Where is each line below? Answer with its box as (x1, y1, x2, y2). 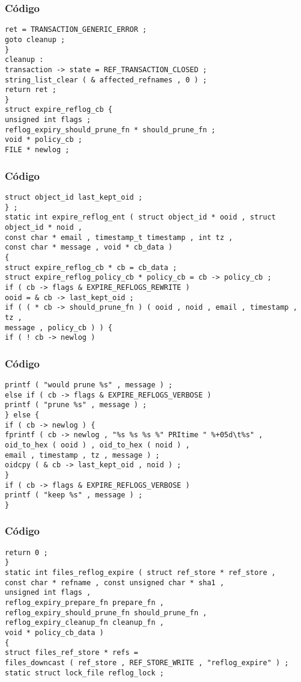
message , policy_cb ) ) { (5, 323, 112, 332)
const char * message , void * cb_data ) (5, 243, 173, 252)
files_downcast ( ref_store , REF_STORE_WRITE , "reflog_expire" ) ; (5, 659, 289, 667)
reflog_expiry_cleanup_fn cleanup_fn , (5, 618, 164, 627)
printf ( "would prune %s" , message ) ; (5, 381, 173, 390)
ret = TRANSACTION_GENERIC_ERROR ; (5, 25, 147, 34)
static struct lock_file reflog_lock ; (5, 668, 164, 677)
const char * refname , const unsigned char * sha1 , (5, 578, 225, 587)
